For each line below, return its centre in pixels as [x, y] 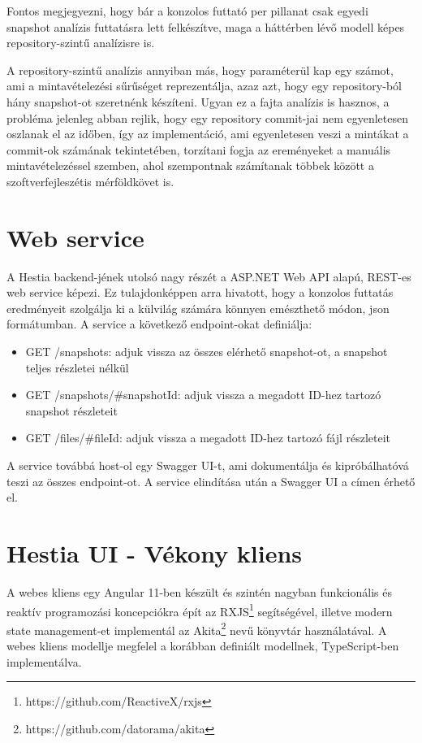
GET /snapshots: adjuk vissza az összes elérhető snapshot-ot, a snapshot [207, 352]
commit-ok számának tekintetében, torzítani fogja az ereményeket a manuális [199, 149]
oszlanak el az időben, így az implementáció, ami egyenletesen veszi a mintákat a [208, 134]
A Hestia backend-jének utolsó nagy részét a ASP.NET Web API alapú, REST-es [209, 276]
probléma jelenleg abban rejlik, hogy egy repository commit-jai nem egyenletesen [207, 117]
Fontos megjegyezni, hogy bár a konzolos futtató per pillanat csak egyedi [187, 11]
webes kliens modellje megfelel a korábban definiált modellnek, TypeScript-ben [203, 645]
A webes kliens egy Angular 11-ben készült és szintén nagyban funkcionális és [199, 591]
